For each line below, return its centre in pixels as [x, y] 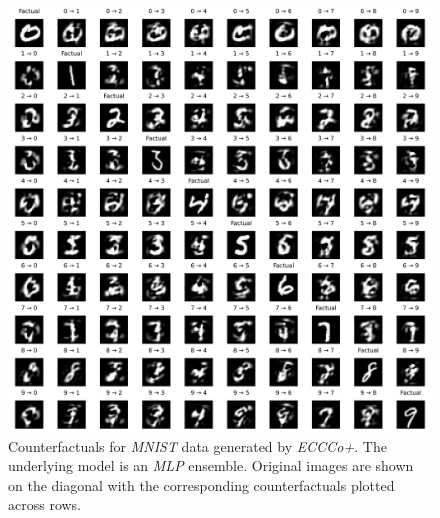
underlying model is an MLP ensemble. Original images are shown [211, 465]
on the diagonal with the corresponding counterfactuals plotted [201, 484]
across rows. [45, 504]
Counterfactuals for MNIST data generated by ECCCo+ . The [197, 445]
